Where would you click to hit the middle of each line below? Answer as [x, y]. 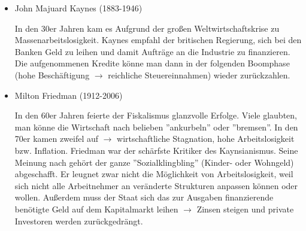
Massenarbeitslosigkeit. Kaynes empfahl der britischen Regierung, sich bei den [158, 40]
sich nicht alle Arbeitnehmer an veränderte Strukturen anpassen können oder [156, 185]
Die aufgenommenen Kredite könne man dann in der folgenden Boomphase [152, 63]
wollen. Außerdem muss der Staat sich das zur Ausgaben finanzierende [144, 197]
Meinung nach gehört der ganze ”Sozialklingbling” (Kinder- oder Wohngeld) [154, 162]
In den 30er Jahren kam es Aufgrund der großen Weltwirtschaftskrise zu [147, 28]
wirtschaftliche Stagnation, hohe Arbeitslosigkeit [206, 139]
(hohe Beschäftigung [52, 75]
